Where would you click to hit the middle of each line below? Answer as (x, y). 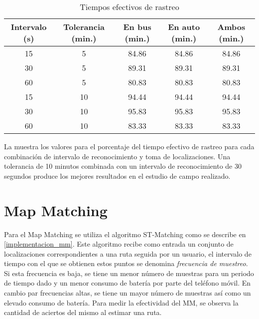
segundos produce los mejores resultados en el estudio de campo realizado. (117, 175)
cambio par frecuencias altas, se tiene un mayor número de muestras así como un (128, 293)
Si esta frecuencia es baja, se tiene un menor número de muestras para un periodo (129, 273)
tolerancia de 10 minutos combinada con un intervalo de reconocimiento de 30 (123, 166)
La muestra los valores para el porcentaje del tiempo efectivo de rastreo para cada (129, 146)
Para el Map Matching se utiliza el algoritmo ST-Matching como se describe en (125, 234)
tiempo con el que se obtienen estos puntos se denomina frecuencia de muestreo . (126, 263)
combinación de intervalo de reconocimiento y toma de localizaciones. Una (117, 156)
